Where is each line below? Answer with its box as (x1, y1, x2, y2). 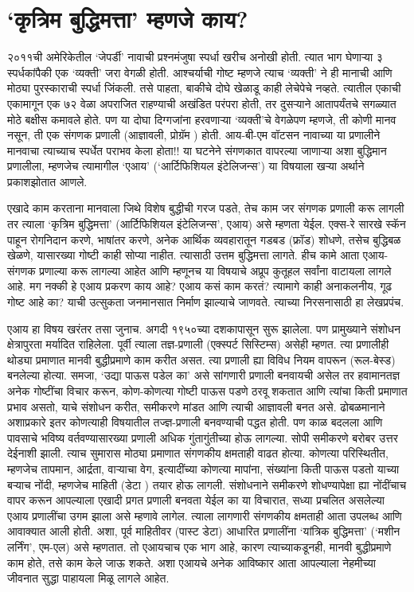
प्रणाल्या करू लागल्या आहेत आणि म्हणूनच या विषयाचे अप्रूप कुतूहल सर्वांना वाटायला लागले (39, 262, 392, 278)
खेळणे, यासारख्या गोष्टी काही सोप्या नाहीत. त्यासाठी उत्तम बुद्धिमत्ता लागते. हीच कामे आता (7, 247, 360, 263)
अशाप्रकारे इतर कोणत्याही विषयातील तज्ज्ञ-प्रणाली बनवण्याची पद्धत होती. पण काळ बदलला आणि (7, 414, 383, 430)
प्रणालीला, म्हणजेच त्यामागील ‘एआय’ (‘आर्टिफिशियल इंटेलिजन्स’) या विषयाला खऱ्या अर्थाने (7, 158, 365, 174)
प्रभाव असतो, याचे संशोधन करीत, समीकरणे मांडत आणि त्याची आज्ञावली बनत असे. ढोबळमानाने (7, 398, 385, 415)
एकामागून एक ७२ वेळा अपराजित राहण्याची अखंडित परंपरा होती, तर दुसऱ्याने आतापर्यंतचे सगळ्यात (7, 95, 396, 111)
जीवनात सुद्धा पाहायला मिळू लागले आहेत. (7, 570, 170, 586)
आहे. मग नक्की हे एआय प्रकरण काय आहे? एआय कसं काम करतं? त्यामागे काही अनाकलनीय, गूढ (7, 278, 393, 294)
